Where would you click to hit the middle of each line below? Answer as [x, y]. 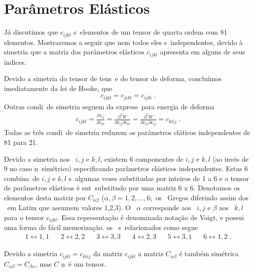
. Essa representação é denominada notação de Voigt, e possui [151, 217]
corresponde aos [167, 207]
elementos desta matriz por [45, 197]
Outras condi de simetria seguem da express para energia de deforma [109, 106]
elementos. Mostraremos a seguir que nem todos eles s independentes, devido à [124, 42]
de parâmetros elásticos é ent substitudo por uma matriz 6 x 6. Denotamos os [122, 188]
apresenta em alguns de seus [203, 52]
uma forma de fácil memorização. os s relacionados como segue [101, 227]
